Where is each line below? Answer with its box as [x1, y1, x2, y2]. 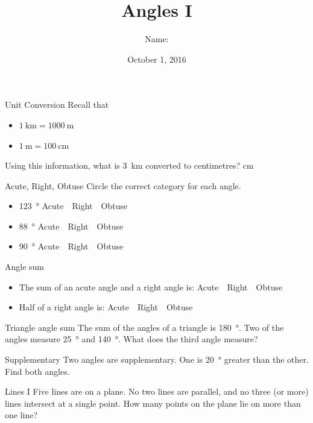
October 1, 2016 [127, 52, 186, 65]
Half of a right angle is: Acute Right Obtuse [19, 301, 193, 313]
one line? [5, 409, 38, 421]
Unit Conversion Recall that [5, 98, 109, 111]
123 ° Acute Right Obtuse [19, 199, 128, 212]
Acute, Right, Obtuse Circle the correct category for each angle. [5, 179, 241, 192]
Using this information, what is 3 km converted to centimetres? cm [5, 159, 254, 172]
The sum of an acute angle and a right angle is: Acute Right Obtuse [19, 280, 283, 293]
